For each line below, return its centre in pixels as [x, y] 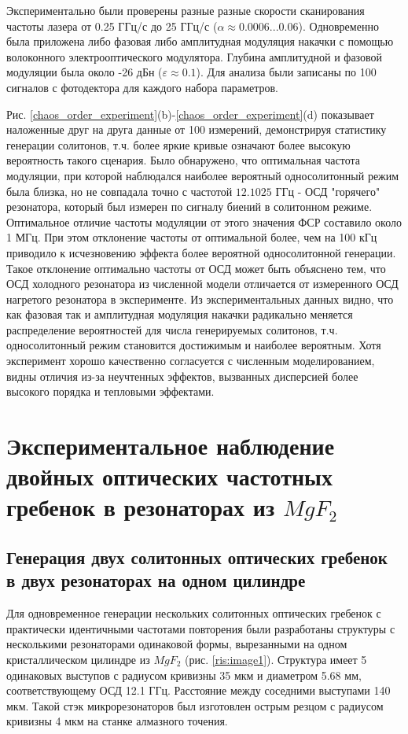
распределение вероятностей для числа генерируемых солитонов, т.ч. [172, 329]
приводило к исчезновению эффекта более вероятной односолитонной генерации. [201, 252]
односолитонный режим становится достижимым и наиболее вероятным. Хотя [194, 345]
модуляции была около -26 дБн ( [85, 72]
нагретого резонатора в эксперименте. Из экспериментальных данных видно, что [200, 299]
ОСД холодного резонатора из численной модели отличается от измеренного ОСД [202, 284]
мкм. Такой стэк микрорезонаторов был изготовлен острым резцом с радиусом [195, 705]
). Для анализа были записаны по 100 [286, 72]
